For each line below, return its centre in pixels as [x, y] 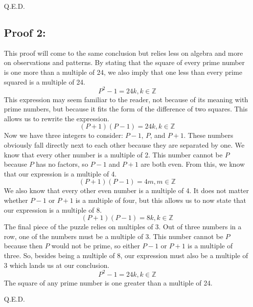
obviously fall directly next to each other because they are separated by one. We [124, 145]
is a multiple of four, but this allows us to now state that [161, 200]
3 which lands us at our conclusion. [57, 265]
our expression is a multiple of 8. [53, 209]
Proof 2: [25, 32]
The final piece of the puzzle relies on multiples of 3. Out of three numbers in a [123, 227]
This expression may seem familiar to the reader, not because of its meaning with [126, 99]
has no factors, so [62, 164]
